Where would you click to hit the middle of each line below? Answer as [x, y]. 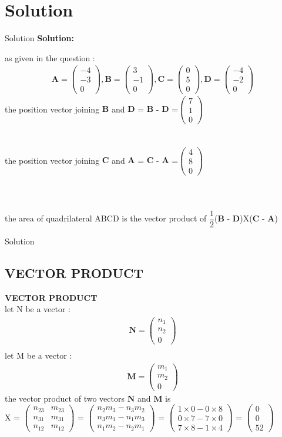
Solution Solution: [39, 38]
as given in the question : [50, 57]
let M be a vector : [38, 355]
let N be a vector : [38, 309]
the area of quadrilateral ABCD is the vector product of [106, 218]
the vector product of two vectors [65, 398]
